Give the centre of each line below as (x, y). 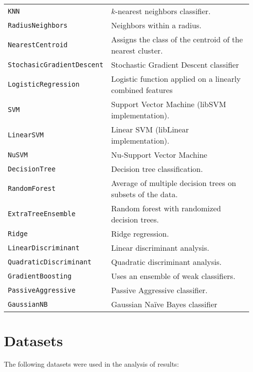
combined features (142, 90)
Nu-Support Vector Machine (159, 155)
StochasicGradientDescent (56, 65)
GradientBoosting (40, 276)
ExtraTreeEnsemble (42, 214)
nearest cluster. (137, 50)
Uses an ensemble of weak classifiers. (173, 276)
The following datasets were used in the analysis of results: (91, 364)
